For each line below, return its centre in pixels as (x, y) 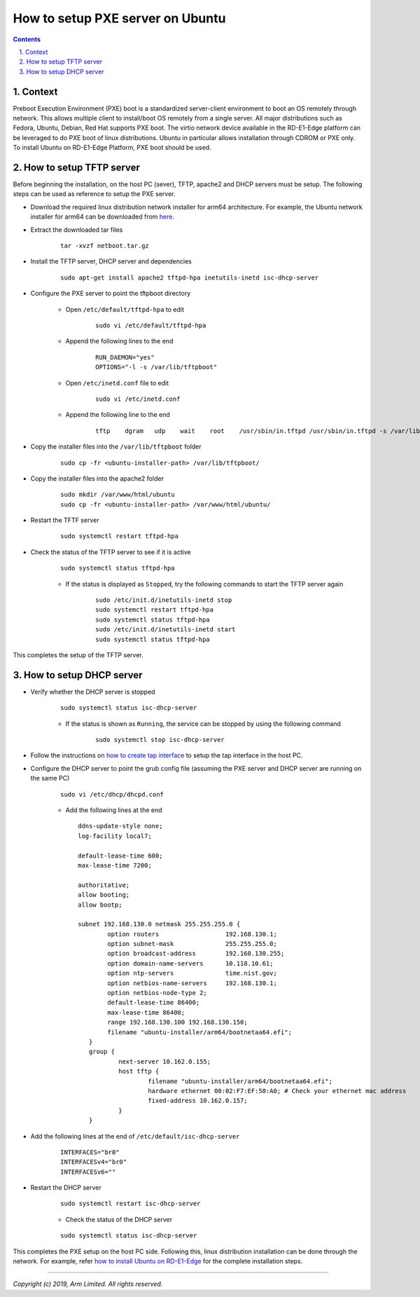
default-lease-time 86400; (154, 1003)
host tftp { (139, 1071)
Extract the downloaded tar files (77, 229)
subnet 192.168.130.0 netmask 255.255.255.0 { (159, 924)
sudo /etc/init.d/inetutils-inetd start (166, 630)
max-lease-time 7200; (115, 865)
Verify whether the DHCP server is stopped (93, 692)
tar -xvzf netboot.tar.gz (105, 246)
